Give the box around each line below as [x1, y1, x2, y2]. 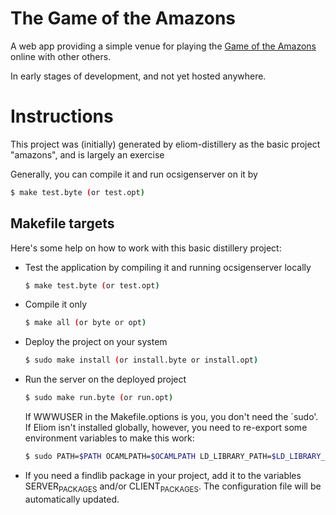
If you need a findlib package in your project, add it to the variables [24, 469, 302, 481]
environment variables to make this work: [24, 432, 195, 444]
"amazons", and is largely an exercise [10, 148, 165, 161]
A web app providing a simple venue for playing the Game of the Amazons [10, 40, 317, 52]
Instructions [10, 105, 114, 128]
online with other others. [10, 50, 112, 62]
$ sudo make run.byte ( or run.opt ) [24, 393, 174, 403]
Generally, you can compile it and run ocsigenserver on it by [10, 168, 258, 180]
